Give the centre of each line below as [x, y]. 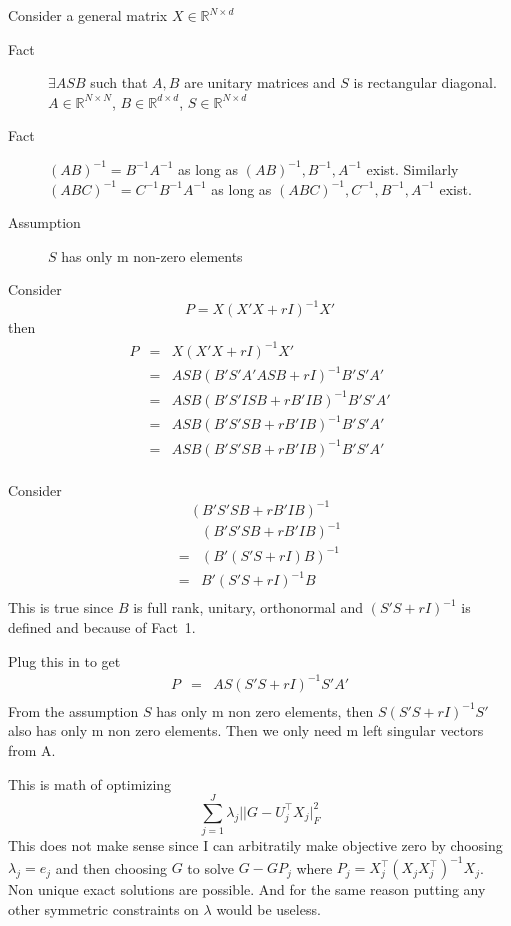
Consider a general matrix [88, 15]
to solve [211, 867]
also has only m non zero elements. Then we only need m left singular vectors [246, 730]
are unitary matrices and [260, 82]
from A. [32, 749]
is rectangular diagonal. [425, 82]
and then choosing [111, 867]
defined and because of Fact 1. [102, 627]
